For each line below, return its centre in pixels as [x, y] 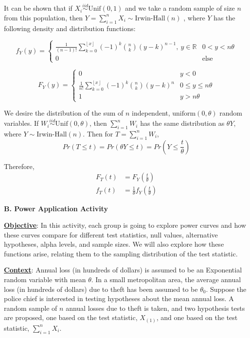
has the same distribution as [182, 123]
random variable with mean [45, 279]
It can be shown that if [38, 8]
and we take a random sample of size [180, 8]
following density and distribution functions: [70, 28]
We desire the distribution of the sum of [64, 113]
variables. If [21, 123]
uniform [184, 114]
